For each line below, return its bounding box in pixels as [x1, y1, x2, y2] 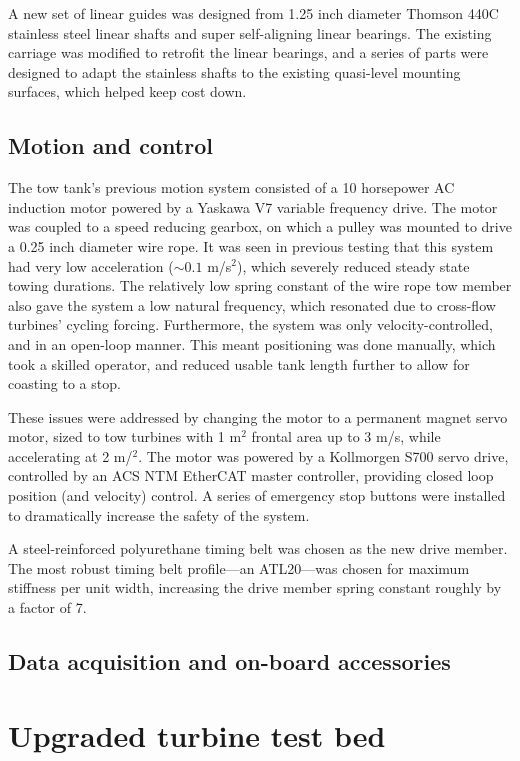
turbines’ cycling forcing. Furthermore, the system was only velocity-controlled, [8, 314, 493, 335]
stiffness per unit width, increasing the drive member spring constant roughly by [8, 577, 502, 598]
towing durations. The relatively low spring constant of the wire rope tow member [8, 275, 512, 296]
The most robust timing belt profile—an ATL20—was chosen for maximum [8, 557, 470, 578]
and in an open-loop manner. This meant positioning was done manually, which [8, 333, 496, 354]
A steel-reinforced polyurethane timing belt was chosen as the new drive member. [8, 538, 508, 559]
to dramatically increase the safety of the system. [8, 504, 310, 525]
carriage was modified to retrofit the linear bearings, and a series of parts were [8, 42, 489, 63]
